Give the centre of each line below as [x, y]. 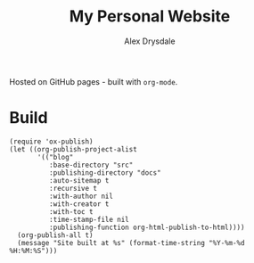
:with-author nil [81, 196]
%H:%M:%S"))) [33, 251]
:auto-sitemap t [79, 180]
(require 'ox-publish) [51, 141]
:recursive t [73, 188]
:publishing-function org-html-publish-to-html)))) [147, 227]
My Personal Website [150, 16]
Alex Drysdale [150, 41]
